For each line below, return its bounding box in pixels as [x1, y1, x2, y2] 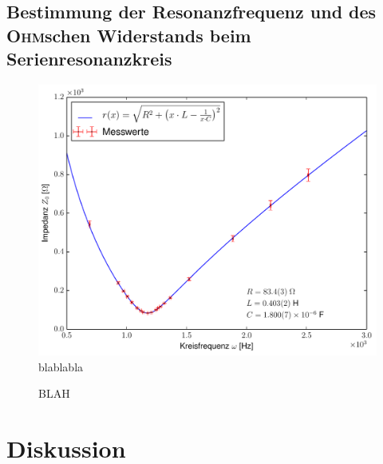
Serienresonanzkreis [6, 46, 172, 71]
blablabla [38, 358, 84, 375]
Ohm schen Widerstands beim [6, 22, 251, 47]
